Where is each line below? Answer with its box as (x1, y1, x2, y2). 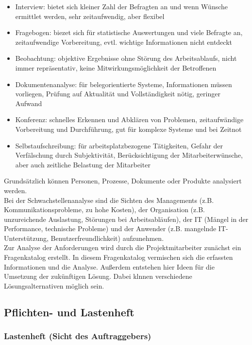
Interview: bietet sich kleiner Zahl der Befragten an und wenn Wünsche (15, 1, 228, 11)
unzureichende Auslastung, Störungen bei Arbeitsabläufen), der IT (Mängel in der (4, 214, 249, 224)
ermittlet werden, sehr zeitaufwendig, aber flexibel (15, 11, 165, 21)
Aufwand (15, 98, 42, 108)
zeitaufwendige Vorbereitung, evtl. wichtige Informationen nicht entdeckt (15, 36, 232, 47)
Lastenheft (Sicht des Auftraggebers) (4, 330, 151, 342)
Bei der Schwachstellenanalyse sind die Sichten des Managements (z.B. (4, 195, 214, 205)
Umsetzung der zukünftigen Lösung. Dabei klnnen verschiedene (4, 271, 192, 281)
